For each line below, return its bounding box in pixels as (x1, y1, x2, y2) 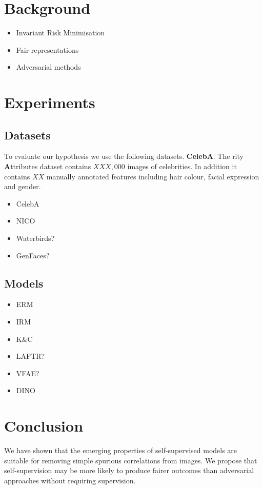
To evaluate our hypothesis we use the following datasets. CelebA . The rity (4, 151, 244, 161)
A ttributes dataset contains (4, 161, 91, 172)
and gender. (4, 181, 41, 192)
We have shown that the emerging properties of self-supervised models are (4, 445, 237, 456)
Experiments (4, 92, 95, 113)
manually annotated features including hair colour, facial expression (46, 171, 259, 181)
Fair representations (16, 44, 79, 55)
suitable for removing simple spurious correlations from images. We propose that (4, 455, 257, 465)
